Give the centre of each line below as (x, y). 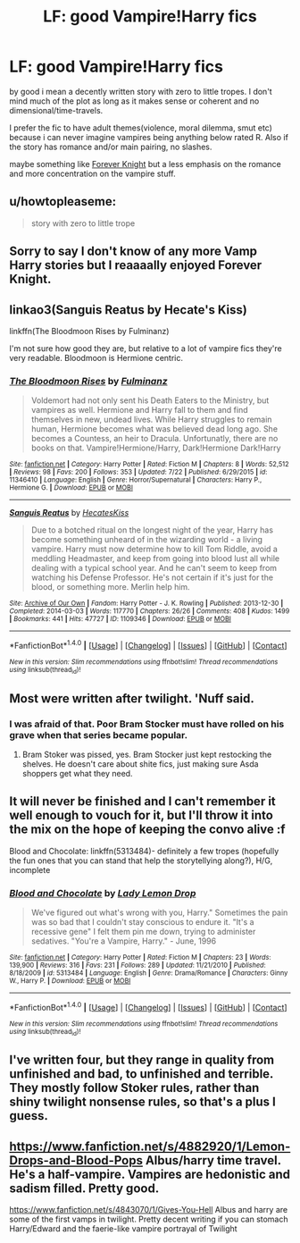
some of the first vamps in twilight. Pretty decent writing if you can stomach (149, 1219)
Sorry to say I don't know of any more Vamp (133, 252)
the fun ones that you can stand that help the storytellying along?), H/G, (141, 861)
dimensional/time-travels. (56, 110)
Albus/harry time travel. (213, 1160)
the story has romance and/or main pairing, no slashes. (111, 147)
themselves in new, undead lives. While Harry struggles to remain (151, 420)
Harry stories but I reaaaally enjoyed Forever (136, 265)
